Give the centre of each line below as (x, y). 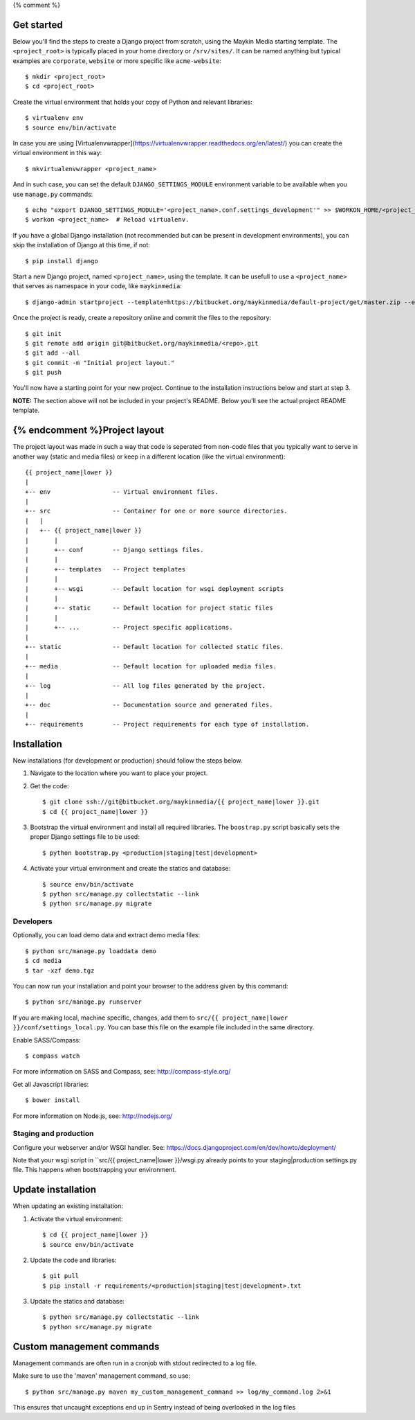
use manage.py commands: (53, 194)
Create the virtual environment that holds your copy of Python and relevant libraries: (132, 102)
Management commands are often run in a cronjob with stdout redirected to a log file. (135, 1363)
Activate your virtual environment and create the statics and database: (130, 869)
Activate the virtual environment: (77, 1218)
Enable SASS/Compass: (47, 1040)
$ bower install (53, 1100)
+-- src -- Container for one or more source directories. (156, 511)
